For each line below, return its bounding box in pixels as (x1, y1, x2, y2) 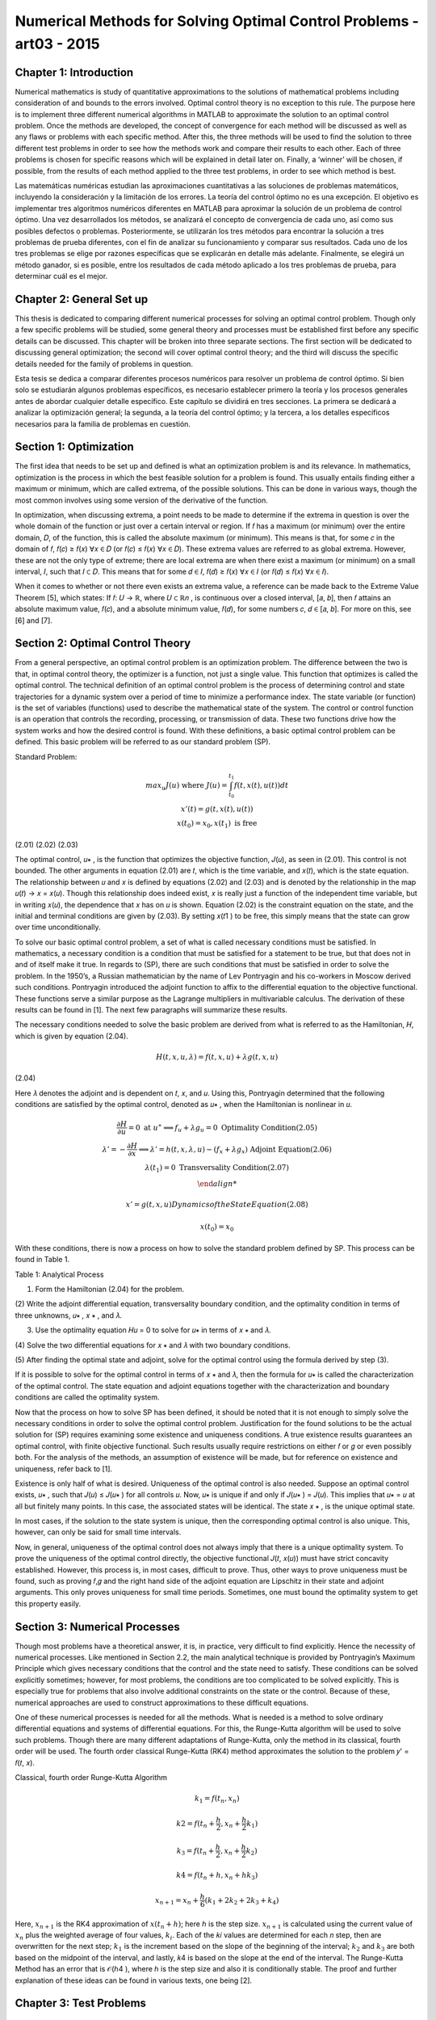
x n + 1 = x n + (154, 1896, 199, 1907)
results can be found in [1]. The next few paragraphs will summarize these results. (15, 1005, 288, 1015)
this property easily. (15, 1598, 82, 1608)
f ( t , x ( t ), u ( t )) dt (234, 781, 289, 789)
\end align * (197, 1180, 237, 1189)
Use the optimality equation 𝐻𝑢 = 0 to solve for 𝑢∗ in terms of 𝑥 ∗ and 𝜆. (35, 1325, 271, 1335)
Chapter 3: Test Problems (15, 1997, 147, 2010)
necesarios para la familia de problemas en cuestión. (15, 419, 191, 428)
